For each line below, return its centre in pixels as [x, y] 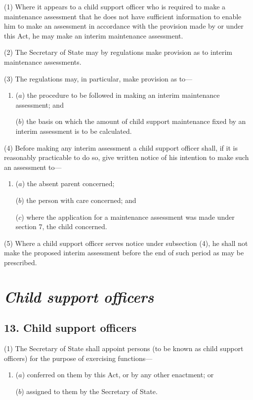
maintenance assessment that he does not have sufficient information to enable [123, 16]
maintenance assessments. [43, 61]
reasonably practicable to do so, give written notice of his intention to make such [126, 157]
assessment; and [40, 104]
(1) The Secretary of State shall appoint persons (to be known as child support [124, 348]
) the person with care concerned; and [79, 200]
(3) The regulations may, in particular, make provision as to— [98, 78]
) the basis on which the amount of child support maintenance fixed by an [134, 121]
